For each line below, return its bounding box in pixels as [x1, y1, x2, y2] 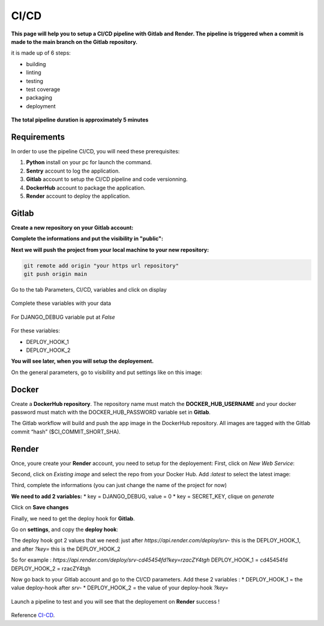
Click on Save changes [11, 504, 69, 511]
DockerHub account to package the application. [26, 184, 146, 191]
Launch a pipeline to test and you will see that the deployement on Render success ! [11, 598, 220, 605]
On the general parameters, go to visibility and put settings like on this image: [11, 369, 203, 376]
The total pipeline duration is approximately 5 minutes [11, 116, 149, 123]
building [26, 60, 46, 67]
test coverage [26, 85, 61, 93]
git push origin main [23, 271, 88, 277]
